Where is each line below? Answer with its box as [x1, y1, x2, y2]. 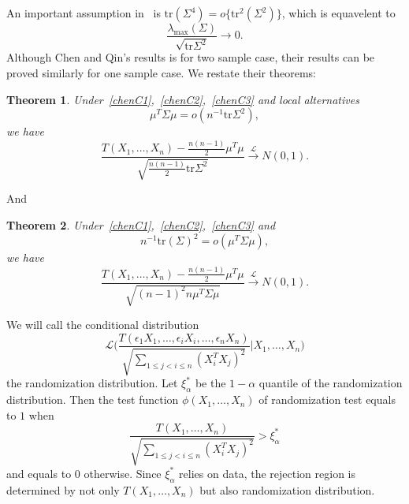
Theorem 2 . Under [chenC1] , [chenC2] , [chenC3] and [6, 216, 276, 233]
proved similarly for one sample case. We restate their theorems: [6, 65, 316, 81]
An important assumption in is [6, 5, 161, 21]
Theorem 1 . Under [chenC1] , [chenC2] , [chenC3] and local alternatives [6, 91, 359, 107]
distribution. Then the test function [6, 391, 179, 408]
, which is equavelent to [281, 5, 396, 21]
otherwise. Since [84, 465, 162, 481]
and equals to [6, 465, 72, 481]
